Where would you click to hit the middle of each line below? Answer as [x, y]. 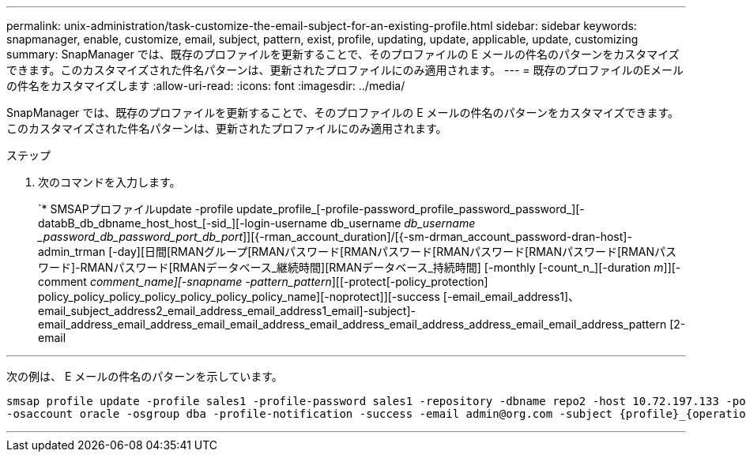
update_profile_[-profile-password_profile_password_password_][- [411, 209]
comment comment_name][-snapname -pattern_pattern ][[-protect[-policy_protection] [263, 282]
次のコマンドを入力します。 [109, 182]
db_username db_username [403, 223]
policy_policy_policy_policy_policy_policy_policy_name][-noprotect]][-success [239, 297]
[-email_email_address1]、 [511, 297]
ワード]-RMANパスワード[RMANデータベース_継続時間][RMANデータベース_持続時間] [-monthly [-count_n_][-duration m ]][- [360, 267]
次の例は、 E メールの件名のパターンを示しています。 [145, 376]
